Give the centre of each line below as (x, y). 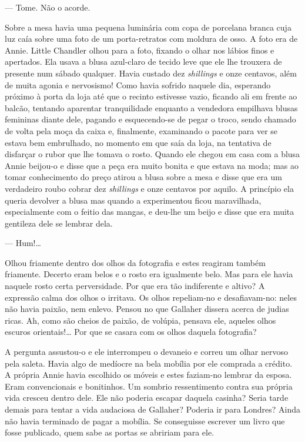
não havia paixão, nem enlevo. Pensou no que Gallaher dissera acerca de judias (147, 309)
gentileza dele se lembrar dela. (59, 223)
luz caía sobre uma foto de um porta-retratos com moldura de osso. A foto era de (151, 39)
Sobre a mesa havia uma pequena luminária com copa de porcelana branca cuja (148, 27)
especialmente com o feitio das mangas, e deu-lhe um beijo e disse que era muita (150, 212)
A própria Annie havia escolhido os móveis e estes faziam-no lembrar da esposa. (148, 375)
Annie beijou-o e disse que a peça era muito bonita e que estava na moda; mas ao (152, 165)
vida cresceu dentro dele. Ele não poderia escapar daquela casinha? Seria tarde (147, 398)
